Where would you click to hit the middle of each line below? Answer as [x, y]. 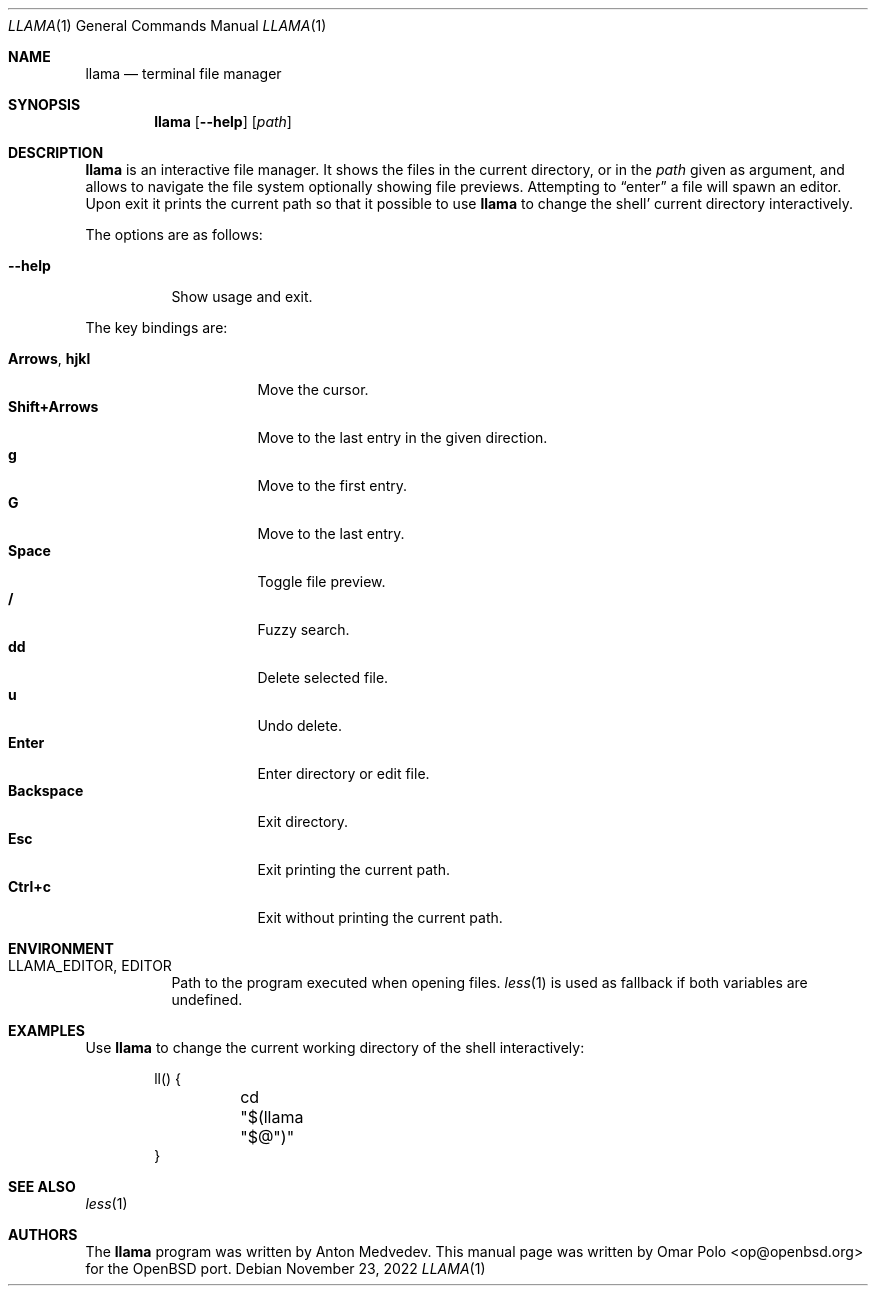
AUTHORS [43, 1234]
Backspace [46, 790]
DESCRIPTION [56, 152]
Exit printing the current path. [353, 869]
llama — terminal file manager [183, 73]
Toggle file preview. [321, 581]
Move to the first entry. [332, 485]
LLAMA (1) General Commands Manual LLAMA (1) [167, 25]
